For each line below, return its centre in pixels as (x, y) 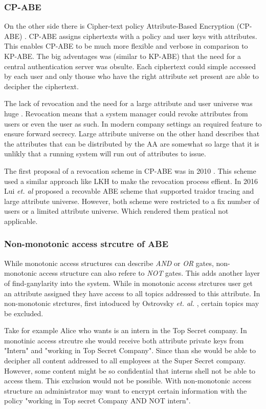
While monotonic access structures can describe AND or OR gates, (109, 263)
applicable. (21, 221)
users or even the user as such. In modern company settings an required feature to (133, 123)
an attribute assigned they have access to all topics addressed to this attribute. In (132, 293)
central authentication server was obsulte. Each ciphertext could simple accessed (130, 66)
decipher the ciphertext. (41, 86)
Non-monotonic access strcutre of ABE (86, 244)
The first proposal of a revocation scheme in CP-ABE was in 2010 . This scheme (130, 170)
